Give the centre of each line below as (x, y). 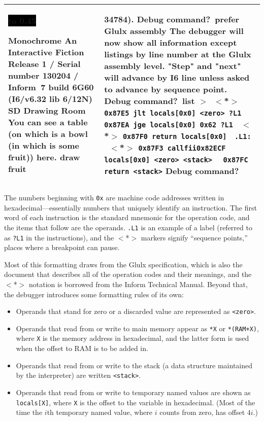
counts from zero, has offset (202, 412)
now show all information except (171, 42)
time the (29, 412)
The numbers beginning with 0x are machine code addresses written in (114, 197)
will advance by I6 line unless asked (177, 77)
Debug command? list (150, 100)
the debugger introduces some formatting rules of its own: (94, 294)
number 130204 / (43, 75)
